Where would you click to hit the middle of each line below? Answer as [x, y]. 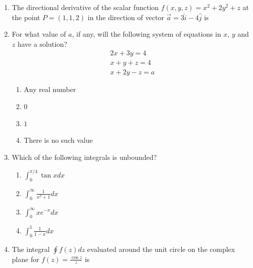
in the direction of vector [126, 17]
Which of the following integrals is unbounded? [84, 157]
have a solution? [42, 43]
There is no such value [58, 140]
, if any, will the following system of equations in [147, 34]
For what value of [39, 34]
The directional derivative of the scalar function [85, 7]
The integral [31, 249]
